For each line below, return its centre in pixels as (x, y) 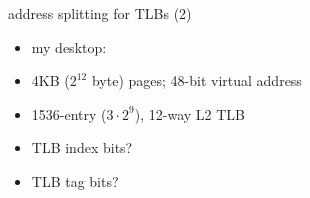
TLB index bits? (82, 147)
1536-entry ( (69, 113)
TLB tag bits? (75, 180)
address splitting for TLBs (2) (100, 13)
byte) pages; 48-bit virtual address (196, 80)
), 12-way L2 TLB (189, 113)
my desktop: (69, 46)
